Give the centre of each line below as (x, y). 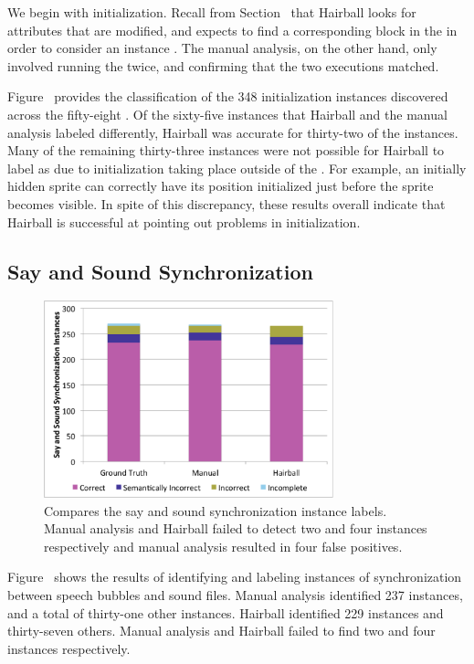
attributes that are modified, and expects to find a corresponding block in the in (232, 30)
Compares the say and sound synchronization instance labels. (216, 510)
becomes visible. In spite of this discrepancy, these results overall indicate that (226, 203)
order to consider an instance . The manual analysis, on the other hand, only (222, 48)
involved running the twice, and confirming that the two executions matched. (223, 65)
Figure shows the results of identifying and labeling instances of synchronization (235, 577)
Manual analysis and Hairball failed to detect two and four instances (236, 528)
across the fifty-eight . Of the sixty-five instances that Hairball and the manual (227, 114)
